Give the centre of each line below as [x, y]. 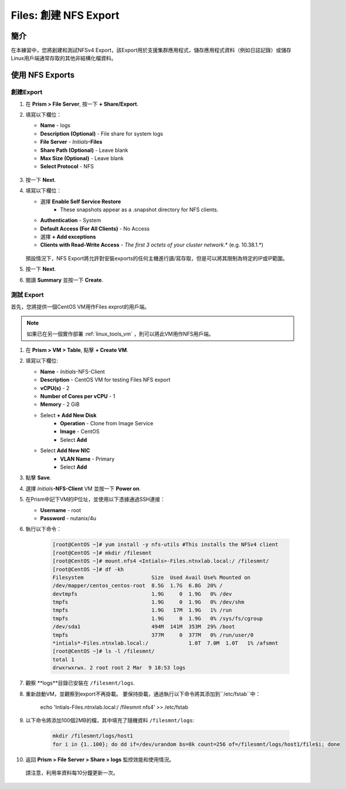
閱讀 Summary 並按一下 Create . [65, 280]
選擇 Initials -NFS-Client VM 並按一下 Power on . [83, 488]
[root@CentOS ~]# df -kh [88, 569]
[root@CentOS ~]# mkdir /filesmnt [102, 553]
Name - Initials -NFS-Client [72, 371]
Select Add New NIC [65, 451]
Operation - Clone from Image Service [107, 424]
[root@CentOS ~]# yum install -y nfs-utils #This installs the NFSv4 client [165, 545]
